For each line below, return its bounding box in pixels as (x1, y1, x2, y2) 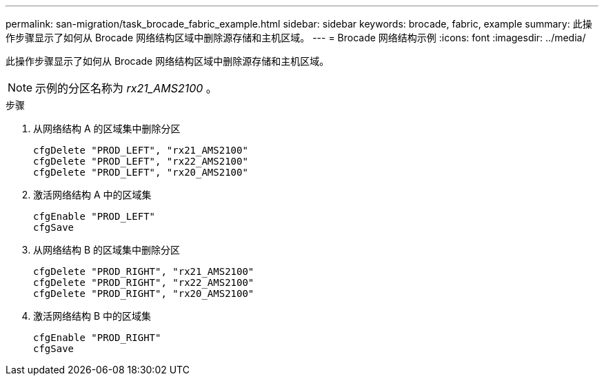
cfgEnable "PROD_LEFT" (33, 211, 156, 222)
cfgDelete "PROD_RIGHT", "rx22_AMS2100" (33, 277, 254, 288)
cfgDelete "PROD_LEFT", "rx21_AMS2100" (33, 145, 248, 156)
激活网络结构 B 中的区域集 (33, 310, 152, 322)
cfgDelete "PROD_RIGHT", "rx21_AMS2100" (33, 266, 254, 277)
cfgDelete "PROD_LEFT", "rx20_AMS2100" (33, 167, 248, 178)
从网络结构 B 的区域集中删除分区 (33, 244, 181, 256)
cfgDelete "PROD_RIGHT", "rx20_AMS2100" (33, 288, 254, 299)
